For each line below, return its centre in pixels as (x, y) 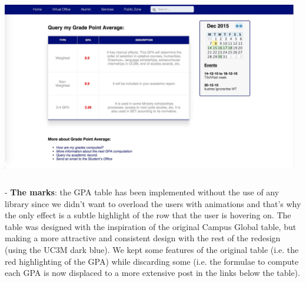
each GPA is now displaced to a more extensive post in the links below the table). (152, 273)
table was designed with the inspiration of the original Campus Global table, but (151, 226)
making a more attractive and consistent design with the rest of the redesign (143, 238)
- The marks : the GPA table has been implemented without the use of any (142, 192)
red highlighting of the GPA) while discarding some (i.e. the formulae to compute (152, 261)
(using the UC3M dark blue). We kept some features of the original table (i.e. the (152, 249)
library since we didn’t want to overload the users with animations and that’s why (153, 203)
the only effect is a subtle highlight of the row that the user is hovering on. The (148, 215)
